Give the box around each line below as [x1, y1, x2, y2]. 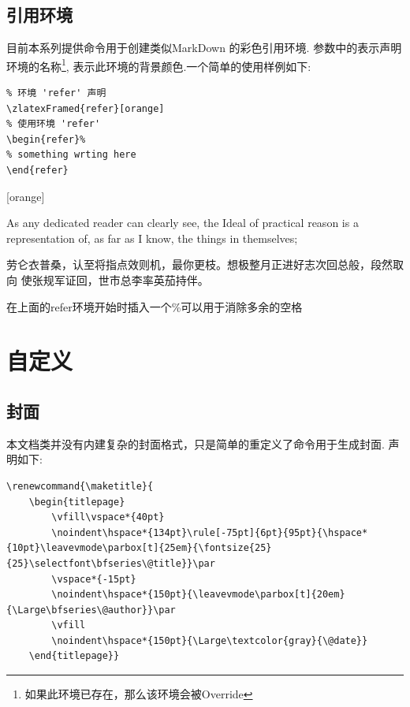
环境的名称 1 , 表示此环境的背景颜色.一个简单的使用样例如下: [6, 55, 311, 74]
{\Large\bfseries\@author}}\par [6, 604, 176, 616]
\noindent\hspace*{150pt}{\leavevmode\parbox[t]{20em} [51, 589, 345, 601]
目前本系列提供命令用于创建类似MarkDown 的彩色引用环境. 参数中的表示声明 [6, 39, 402, 56]
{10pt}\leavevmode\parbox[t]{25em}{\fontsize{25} [6, 542, 272, 554]
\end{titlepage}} [28, 650, 120, 662]
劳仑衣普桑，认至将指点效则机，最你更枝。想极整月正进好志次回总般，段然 [6, 256, 393, 273]
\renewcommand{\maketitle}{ [6, 480, 154, 492]
